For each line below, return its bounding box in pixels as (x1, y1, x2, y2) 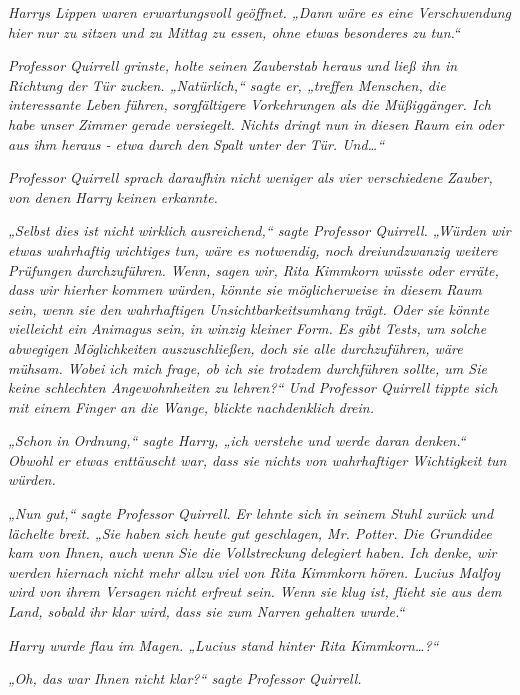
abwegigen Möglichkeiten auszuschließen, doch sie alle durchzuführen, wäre (8, 337, 463, 358)
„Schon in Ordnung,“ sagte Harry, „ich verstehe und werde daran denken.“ (8, 430, 466, 451)
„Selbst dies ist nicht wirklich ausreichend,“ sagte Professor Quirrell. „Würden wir (8, 220, 511, 241)
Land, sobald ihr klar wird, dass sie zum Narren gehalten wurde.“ (8, 601, 405, 622)
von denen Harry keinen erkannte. (8, 186, 218, 207)
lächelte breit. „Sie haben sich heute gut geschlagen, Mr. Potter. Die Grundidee (8, 522, 492, 543)
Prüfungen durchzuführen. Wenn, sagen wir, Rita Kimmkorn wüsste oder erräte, (8, 259, 499, 280)
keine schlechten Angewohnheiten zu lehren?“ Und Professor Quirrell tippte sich (8, 377, 498, 398)
